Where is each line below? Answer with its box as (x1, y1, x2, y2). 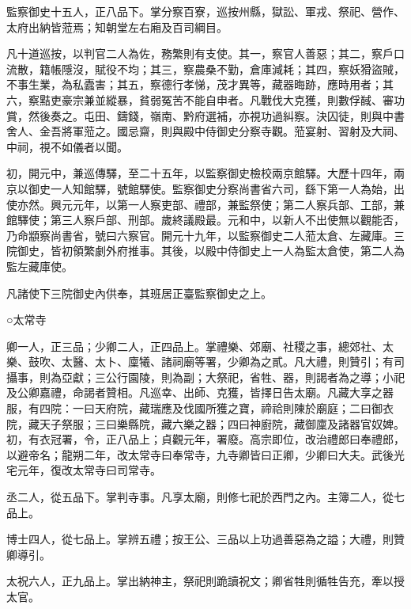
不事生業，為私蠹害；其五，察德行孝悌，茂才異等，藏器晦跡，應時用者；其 (6, 76, 394, 93)
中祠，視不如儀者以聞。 (6, 138, 128, 154)
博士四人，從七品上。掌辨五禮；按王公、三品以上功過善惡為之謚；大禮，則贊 (6, 531, 405, 547)
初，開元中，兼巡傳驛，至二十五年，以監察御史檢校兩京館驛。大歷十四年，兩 (6, 165, 405, 181)
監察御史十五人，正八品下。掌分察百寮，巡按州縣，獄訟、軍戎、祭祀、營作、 (6, 3, 405, 19)
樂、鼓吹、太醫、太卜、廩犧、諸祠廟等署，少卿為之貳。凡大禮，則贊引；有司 (6, 353, 405, 370)
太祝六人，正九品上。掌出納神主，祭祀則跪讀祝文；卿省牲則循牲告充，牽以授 (6, 573, 405, 589)
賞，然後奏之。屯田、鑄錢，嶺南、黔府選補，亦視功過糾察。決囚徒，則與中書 (6, 107, 405, 124)
